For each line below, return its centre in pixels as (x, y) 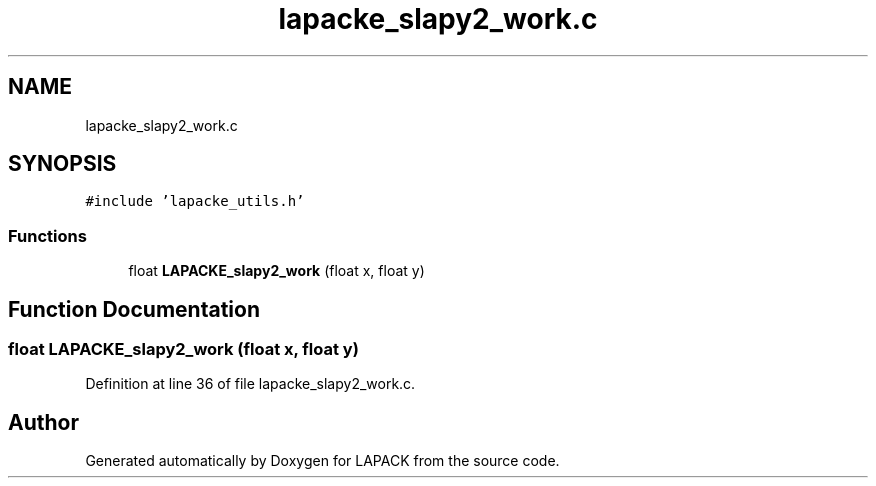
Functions (47, 235)
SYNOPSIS (62, 164)
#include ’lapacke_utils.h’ (195, 201)
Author (43, 422)
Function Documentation (134, 309)
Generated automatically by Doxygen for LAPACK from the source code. (322, 461)
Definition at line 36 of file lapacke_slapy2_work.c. (250, 384)
